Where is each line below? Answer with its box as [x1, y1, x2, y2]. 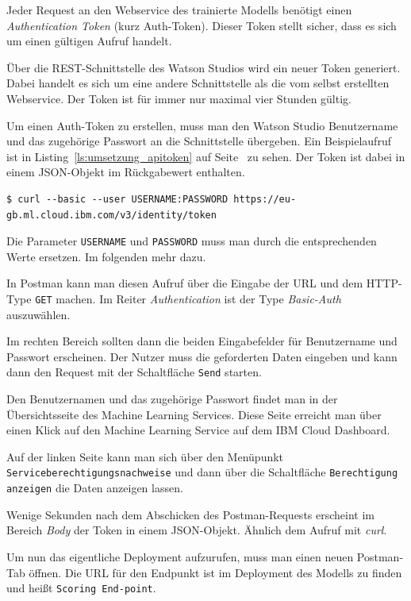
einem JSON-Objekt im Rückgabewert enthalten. [6, 164, 245, 180]
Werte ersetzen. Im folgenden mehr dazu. [6, 248, 206, 264]
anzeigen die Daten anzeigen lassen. [6, 480, 183, 496]
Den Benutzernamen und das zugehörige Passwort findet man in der [6, 391, 338, 407]
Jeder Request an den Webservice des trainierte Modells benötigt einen [6, 2, 352, 17]
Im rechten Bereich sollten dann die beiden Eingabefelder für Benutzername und [6, 333, 398, 349]
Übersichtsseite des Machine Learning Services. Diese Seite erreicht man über [6, 406, 382, 422]
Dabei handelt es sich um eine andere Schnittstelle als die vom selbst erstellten [6, 75, 390, 91]
